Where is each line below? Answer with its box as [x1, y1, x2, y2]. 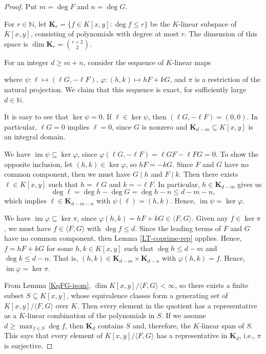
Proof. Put [4, 1, 37, 11]
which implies [4, 195, 47, 206]
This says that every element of [4, 330, 103, 341]
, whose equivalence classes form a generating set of [66, 290, 228, 301]
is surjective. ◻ [4, 340, 53, 351]
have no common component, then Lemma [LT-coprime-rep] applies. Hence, [4, 233, 242, 243]
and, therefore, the [132, 320, 191, 330]
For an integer [4, 56, 49, 67]
